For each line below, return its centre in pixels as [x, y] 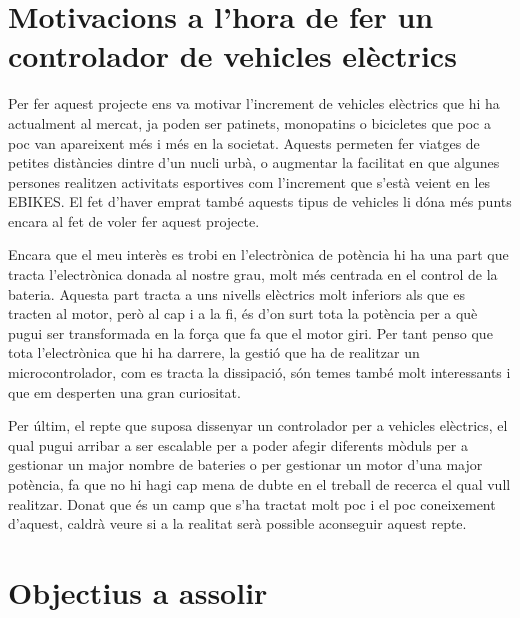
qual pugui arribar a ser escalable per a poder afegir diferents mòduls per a [238, 444]
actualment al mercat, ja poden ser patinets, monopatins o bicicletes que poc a [249, 122]
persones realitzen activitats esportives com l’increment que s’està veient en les [249, 181]
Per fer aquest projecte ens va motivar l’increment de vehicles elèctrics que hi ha [254, 103]
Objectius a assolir [138, 591]
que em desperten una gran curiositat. [124, 391]
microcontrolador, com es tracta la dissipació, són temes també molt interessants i [259, 372]
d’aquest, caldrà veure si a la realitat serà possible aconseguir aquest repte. [237, 523]
